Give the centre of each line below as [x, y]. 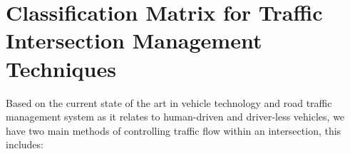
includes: [25, 144]
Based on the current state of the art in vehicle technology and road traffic [169, 102]
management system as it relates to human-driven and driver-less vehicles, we [175, 117]
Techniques [61, 68]
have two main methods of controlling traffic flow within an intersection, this [174, 130]
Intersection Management [134, 40]
